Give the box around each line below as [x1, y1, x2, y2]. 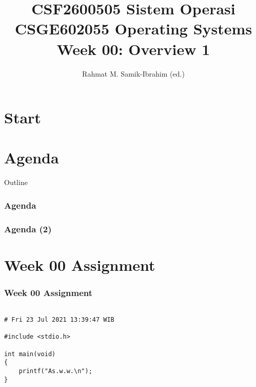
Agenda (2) [4, 222, 52, 235]
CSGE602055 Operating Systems [14, 18, 252, 39]
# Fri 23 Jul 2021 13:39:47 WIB [4, 316, 114, 323]
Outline [4, 177, 28, 188]
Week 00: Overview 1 [56, 38, 210, 59]
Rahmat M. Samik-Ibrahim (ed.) [82, 68, 185, 79]
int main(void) [4, 350, 56, 358]
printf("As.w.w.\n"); [18, 367, 92, 375]
